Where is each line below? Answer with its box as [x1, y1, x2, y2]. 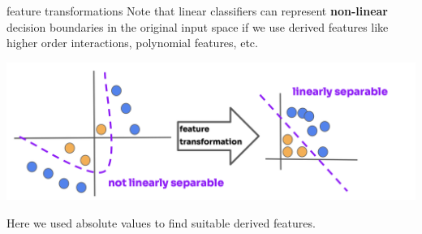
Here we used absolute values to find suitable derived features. [6, 214, 316, 231]
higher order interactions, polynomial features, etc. [6, 34, 258, 51]
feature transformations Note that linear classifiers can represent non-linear [6, 2, 388, 19]
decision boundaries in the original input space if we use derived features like [6, 18, 389, 35]
